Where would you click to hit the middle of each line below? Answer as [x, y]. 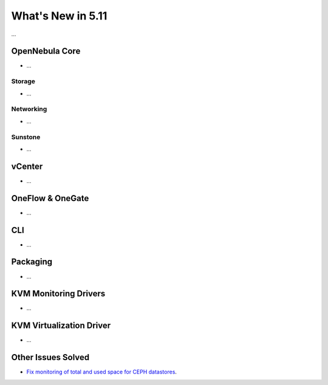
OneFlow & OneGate [50, 198]
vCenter [27, 166]
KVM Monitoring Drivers [58, 294]
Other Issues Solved [50, 357]
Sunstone [26, 137]
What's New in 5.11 [59, 16]
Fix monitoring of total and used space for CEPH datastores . [102, 372]
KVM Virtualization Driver [61, 326]
